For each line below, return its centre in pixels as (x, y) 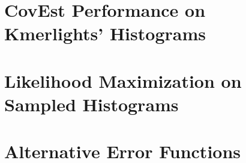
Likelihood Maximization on (123, 80)
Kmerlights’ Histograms (105, 33)
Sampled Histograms (91, 104)
